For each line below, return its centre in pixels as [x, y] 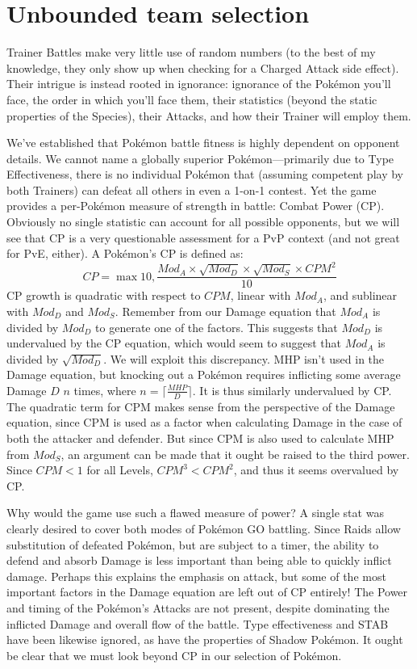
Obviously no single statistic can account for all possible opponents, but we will [203, 222]
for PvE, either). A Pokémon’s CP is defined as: [125, 253]
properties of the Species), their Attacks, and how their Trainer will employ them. [209, 115]
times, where [105, 390]
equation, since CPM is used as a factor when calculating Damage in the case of [204, 422]
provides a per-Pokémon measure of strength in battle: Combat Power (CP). [196, 206]
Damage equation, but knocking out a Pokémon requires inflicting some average [204, 374]
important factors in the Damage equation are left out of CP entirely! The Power [207, 592]
